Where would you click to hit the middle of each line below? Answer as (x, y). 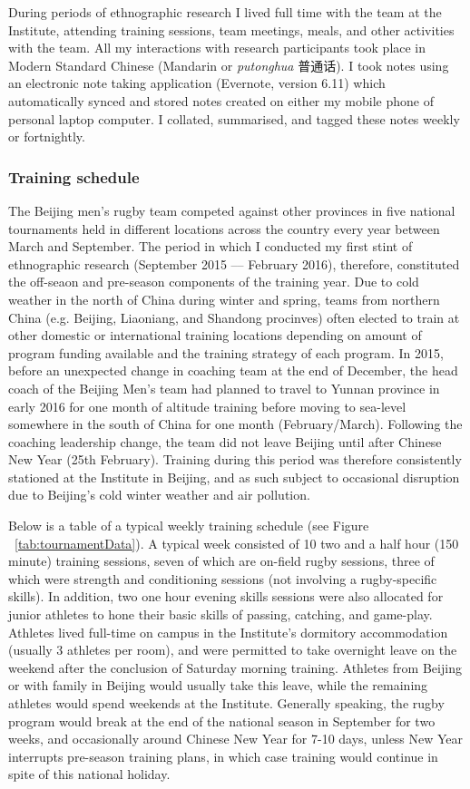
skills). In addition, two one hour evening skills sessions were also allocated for (226, 596)
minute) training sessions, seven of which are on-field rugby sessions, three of (221, 561)
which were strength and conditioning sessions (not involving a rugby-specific (223, 578)
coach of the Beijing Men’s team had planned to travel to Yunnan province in (224, 388)
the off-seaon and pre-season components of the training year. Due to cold (214, 282)
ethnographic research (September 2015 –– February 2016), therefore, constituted (234, 263)
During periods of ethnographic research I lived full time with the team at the (225, 12)
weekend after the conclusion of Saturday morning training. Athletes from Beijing (235, 667)
